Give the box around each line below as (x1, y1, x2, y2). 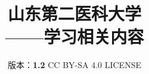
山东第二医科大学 (7, 1, 141, 25)
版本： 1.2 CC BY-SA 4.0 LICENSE (8, 59, 141, 71)
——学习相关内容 (5, 24, 144, 49)
